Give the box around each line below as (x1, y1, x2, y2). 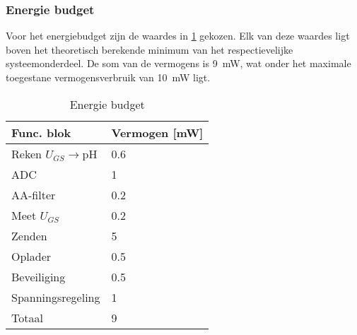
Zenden (11, 227, 47, 244)
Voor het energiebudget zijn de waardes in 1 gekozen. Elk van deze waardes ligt (6, 28, 350, 43)
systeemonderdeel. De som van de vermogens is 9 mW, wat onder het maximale (6, 56, 351, 71)
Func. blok (11, 124, 71, 141)
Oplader (11, 247, 52, 264)
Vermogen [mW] (111, 124, 204, 141)
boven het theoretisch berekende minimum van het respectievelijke (6, 42, 293, 57)
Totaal (11, 309, 43, 326)
